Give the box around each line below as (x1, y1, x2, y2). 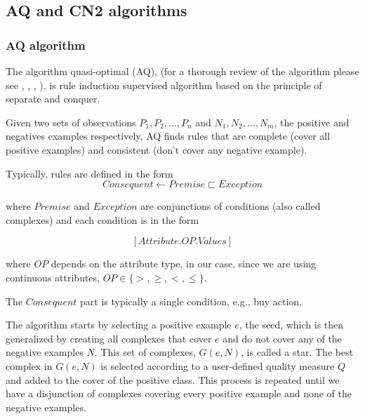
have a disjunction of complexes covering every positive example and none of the (6, 386, 352, 401)
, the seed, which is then (239, 317, 344, 332)
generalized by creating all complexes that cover (6, 331, 212, 345)
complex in (6, 358, 53, 373)
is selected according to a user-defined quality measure (100, 358, 335, 373)
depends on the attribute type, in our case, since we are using (51, 256, 317, 271)
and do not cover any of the (223, 331, 342, 345)
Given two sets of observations (6, 114, 136, 129)
